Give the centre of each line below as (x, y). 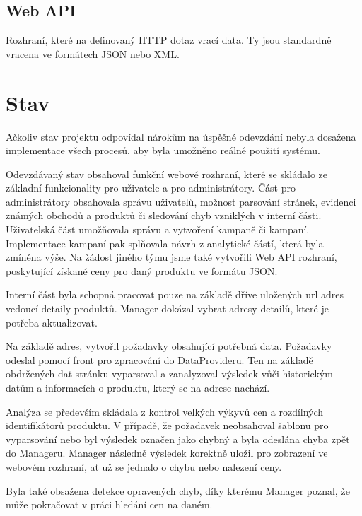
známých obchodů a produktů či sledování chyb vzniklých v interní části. (164, 215)
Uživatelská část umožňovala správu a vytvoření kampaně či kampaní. (158, 229)
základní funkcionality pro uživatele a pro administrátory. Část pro (151, 188)
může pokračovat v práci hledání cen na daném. (109, 504)
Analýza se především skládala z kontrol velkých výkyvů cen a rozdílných (165, 411)
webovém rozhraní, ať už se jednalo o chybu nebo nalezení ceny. (144, 466)
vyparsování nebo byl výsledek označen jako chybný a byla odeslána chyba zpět (178, 439)
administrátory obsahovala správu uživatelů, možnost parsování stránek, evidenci (181, 201)
